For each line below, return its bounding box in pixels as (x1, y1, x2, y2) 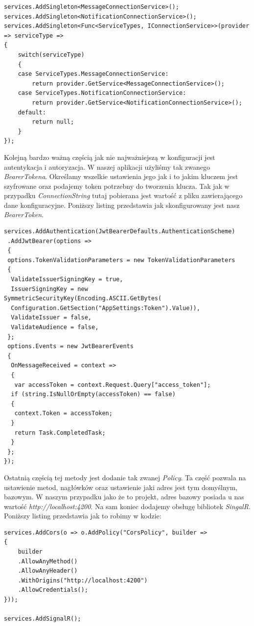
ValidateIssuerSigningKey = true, (11, 276, 123, 283)
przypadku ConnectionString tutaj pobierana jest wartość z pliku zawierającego (4, 190, 243, 201)
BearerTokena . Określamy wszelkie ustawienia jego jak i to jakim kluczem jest (4, 171, 238, 181)
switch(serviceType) (18, 51, 85, 58)
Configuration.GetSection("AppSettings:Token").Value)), (11, 304, 200, 312)
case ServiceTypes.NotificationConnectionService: (18, 89, 186, 97)
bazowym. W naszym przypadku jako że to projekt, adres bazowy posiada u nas (4, 492, 244, 502)
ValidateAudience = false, (11, 324, 99, 331)
